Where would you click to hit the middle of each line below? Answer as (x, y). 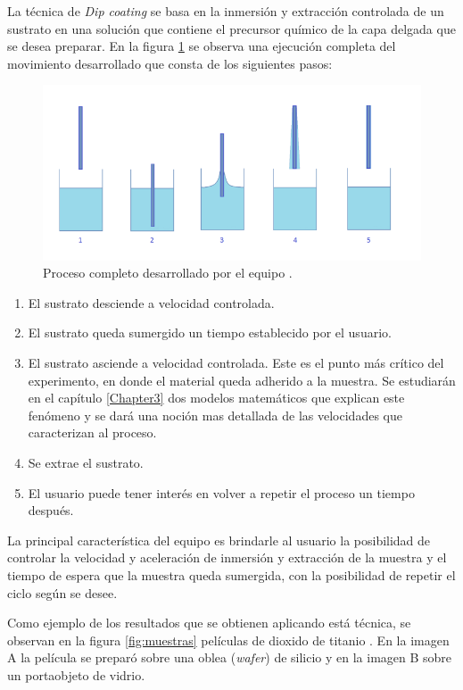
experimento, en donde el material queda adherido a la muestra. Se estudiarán (242, 380)
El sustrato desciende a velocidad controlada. (151, 302)
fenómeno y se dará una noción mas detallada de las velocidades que (215, 415)
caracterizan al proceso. (92, 432)
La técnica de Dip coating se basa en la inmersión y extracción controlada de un (226, 11)
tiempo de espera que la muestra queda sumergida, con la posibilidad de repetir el (231, 575)
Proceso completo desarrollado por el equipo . (168, 273)
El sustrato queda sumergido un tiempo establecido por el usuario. (210, 333)
